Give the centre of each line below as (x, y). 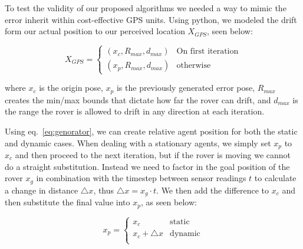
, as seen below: (169, 202)
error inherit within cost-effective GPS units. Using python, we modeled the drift (151, 19)
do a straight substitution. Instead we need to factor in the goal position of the (147, 166)
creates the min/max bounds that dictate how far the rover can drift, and (138, 99)
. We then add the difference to (213, 190)
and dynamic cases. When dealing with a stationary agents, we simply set (138, 142)
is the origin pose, (71, 88)
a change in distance (42, 190)
